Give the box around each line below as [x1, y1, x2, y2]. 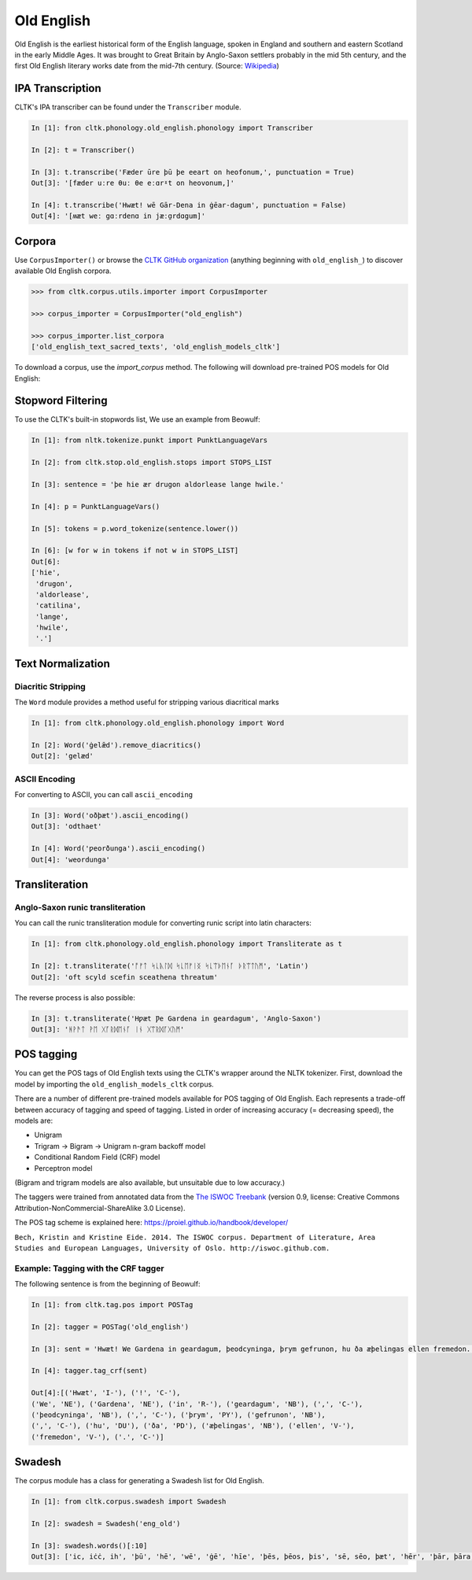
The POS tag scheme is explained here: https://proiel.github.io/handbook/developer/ [14, 1218, 289, 1227]
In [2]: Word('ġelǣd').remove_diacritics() [31, 740, 202, 749]
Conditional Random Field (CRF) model [34, 1153, 160, 1162]
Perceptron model [34, 1163, 93, 1172]
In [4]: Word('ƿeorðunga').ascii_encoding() [31, 844, 206, 853]
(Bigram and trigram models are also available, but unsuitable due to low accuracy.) [14, 1177, 286, 1187]
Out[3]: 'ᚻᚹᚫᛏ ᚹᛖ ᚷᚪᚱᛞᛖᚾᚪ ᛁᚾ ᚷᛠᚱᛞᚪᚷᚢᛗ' [31, 1024, 185, 1034]
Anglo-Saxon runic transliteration [14, 902, 146, 913]
